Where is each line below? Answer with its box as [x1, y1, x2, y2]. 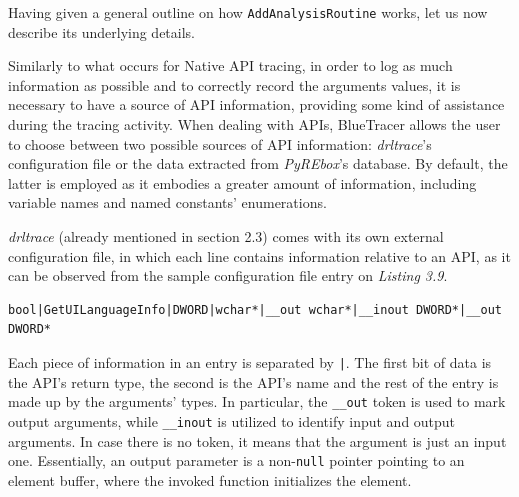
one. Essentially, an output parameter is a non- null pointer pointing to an [8, 450, 465, 471]
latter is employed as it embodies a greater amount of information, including [8, 172, 477, 193]
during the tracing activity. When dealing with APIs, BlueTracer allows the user [8, 114, 501, 135]
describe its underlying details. [8, 21, 195, 42]
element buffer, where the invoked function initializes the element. [8, 469, 412, 490]
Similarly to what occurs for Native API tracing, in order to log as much [8, 55, 453, 76]
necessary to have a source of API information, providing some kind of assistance [8, 94, 505, 115]
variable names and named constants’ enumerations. [8, 192, 327, 213]
